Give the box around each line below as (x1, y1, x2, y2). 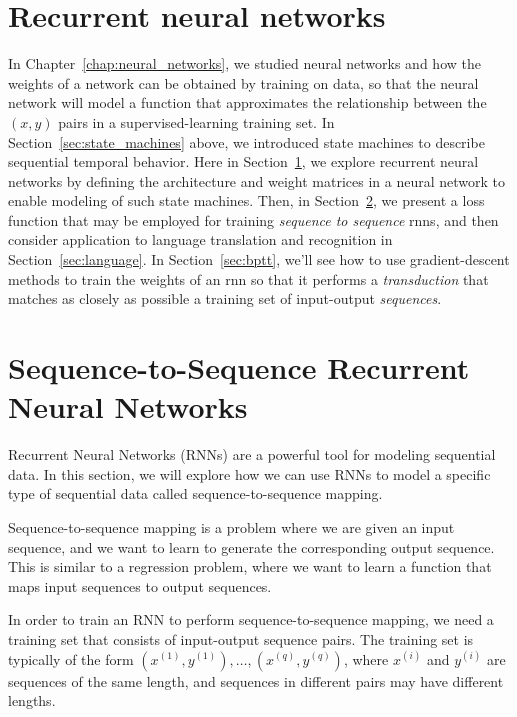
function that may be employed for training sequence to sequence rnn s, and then (8, 209, 499, 230)
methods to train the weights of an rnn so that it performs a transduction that (8, 268, 489, 289)
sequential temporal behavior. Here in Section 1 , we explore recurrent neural (8, 151, 479, 172)
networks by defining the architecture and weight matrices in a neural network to (8, 170, 505, 191)
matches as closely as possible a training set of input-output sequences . (8, 288, 442, 309)
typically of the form (8, 648, 134, 669)
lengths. (8, 690, 56, 711)
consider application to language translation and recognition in (8, 229, 393, 250)
